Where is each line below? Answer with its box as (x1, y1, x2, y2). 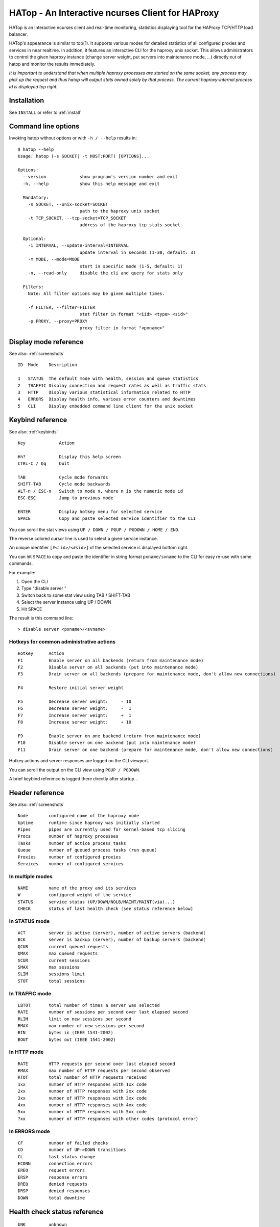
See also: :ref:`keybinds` (9, 428, 58, 434)
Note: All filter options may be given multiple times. (27, 291, 165, 296)
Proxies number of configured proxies (18, 854, 121, 860)
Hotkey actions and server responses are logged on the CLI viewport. (9, 758, 149, 764)
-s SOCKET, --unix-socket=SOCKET (27, 202, 109, 207)
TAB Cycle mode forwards (18, 474, 109, 480)
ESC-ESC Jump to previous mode (18, 495, 114, 501)
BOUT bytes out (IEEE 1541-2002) (18, 1037, 116, 1042)
